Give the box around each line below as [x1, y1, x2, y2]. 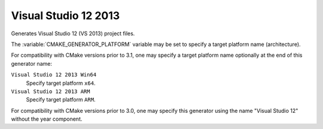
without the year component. [11, 115, 83, 122]
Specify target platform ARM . [26, 96, 96, 103]
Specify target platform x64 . [26, 79, 96, 87]
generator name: [11, 60, 52, 67]
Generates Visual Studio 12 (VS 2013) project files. [11, 30, 135, 37]
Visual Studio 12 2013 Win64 [11, 72, 97, 78]
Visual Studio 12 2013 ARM [11, 88, 90, 95]
